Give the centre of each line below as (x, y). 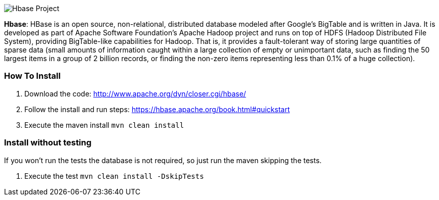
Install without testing (48, 143)
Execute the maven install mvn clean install (104, 125)
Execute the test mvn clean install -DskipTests (114, 176)
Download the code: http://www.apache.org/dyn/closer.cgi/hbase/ (135, 93)
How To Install (32, 76)
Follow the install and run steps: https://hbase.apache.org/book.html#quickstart (157, 109)
